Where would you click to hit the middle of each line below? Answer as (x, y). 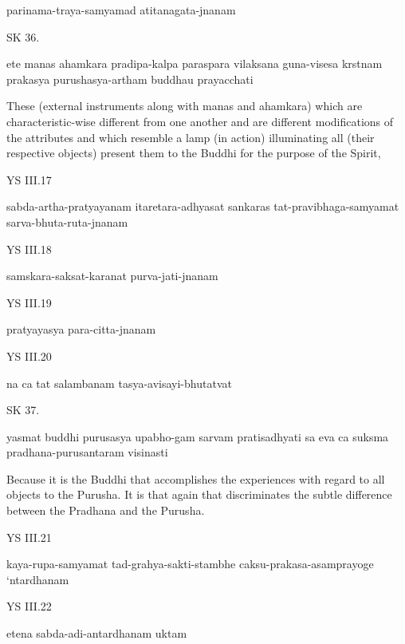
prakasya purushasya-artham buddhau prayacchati (130, 79)
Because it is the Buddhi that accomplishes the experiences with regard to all (196, 478)
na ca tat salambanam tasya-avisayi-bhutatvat (119, 383)
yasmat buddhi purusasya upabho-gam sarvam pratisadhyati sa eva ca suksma (198, 436)
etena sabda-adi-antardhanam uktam (97, 633)
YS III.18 (29, 249)
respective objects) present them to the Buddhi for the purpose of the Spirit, (194, 153)
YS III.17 (29, 179)
